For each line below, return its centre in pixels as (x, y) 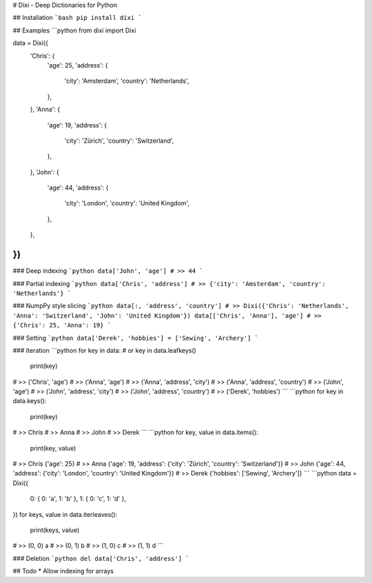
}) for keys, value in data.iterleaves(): (65, 514)
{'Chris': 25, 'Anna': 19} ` (62, 325)
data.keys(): (30, 401)
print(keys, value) (55, 530)
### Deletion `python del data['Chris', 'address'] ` (101, 558)
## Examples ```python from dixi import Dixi (74, 30)
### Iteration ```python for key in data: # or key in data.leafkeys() (104, 350)
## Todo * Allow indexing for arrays (63, 571)
